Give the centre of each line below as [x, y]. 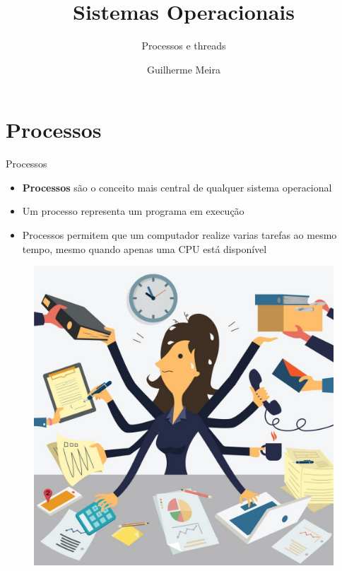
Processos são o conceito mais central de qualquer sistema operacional [177, 187]
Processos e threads [184, 46]
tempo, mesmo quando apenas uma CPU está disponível [145, 248]
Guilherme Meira [184, 69]
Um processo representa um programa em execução [133, 211]
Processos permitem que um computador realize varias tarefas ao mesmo [179, 235]
